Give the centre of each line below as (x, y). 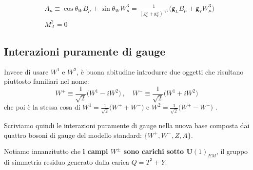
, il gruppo (232, 151)
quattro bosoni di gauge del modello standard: (73, 135)
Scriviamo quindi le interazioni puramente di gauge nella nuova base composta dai (127, 125)
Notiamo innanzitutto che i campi (56, 151)
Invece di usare (26, 71)
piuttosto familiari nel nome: (47, 81)
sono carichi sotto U (158, 151)
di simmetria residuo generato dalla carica (67, 161)
